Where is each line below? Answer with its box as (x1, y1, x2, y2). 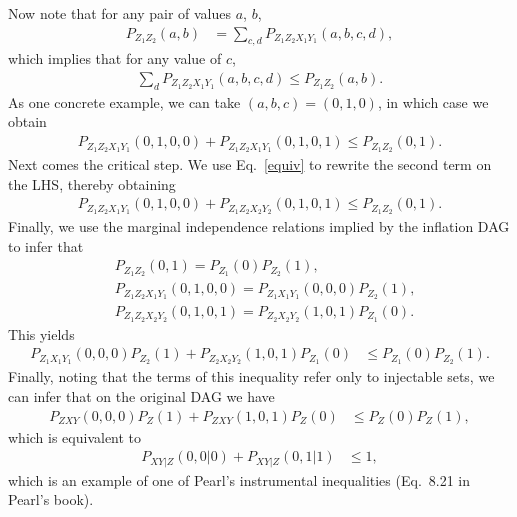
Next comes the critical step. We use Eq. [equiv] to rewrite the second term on (8, 153, 492, 174)
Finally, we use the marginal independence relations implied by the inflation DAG (8, 216, 510, 236)
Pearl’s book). (8, 489, 94, 510)
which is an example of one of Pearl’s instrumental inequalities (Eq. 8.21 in (8, 469, 471, 490)
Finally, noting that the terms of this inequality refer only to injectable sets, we (8, 366, 495, 387)
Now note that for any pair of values (8, 3, 231, 23)
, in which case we (377, 91, 489, 112)
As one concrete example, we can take (8, 91, 241, 112)
